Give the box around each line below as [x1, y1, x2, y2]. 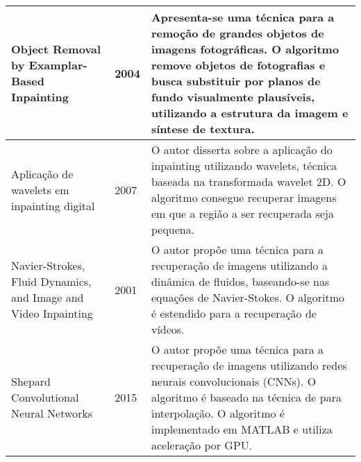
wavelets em [11, 181, 69, 198]
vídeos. [151, 321, 185, 337]
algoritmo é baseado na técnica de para [151, 389, 342, 405]
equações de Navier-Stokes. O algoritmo [151, 289, 344, 305]
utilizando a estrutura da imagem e [151, 105, 349, 121]
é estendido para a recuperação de [151, 305, 317, 321]
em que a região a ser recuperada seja [151, 205, 334, 221]
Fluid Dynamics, [11, 273, 92, 289]
